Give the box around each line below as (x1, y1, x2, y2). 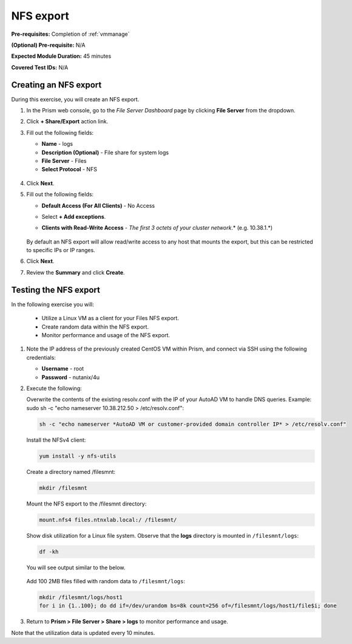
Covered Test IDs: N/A (11, 64, 69, 71)
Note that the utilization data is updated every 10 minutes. (11, 629, 155, 636)
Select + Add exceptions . (41, 213, 106, 220)
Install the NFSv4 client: (26, 436, 86, 444)
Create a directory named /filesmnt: (26, 468, 115, 475)
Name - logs (41, 140, 73, 148)
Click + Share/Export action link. (26, 118, 109, 125)
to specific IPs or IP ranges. (26, 247, 95, 254)
